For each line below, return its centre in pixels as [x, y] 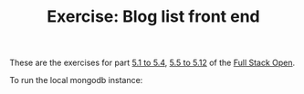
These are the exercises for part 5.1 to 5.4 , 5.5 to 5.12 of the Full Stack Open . [152, 63]
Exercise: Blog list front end [153, 17]
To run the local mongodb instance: [76, 80]
